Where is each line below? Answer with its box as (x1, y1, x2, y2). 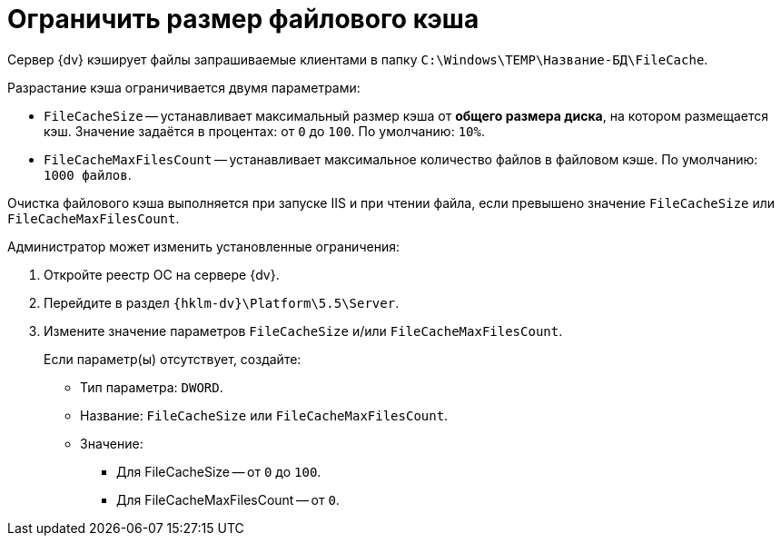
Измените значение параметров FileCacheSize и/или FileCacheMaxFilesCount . (44, 322, 563, 339)
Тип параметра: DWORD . (80, 379, 223, 395)
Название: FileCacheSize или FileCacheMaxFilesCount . (80, 407, 449, 423)
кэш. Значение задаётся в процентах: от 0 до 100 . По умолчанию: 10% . (44, 123, 485, 139)
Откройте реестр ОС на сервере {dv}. (44, 266, 280, 282)
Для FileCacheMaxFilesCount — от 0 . (116, 491, 340, 508)
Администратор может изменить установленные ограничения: (7, 238, 400, 254)
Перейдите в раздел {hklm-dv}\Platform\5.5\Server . (44, 294, 400, 311)
